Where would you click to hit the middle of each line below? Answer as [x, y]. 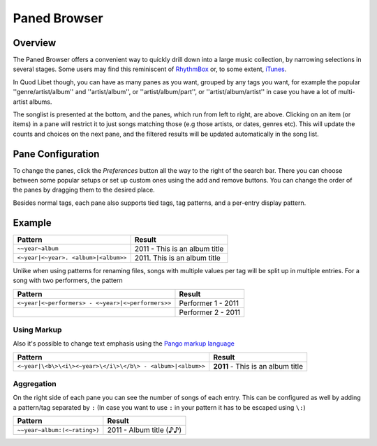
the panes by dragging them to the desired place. [84, 190]
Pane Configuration [56, 154]
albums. [40, 102]
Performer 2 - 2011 [210, 312]
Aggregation [35, 384]
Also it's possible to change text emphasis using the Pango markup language [124, 344]
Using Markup [37, 330]
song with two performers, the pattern [68, 280]
